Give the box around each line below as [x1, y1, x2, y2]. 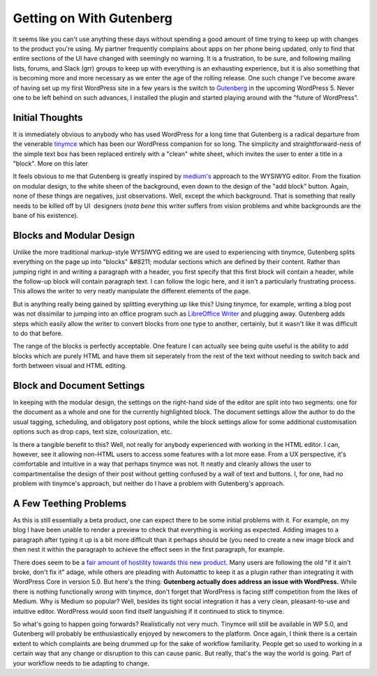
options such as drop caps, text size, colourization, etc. [13, 427, 172, 436]
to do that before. [13, 329, 64, 337]
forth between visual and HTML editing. [13, 362, 127, 370]
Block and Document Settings [13, 379, 145, 391]
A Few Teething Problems [13, 497, 127, 509]
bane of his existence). [13, 211, 79, 219]
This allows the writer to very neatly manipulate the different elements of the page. [13, 287, 251, 295]
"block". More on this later [13, 159, 89, 168]
